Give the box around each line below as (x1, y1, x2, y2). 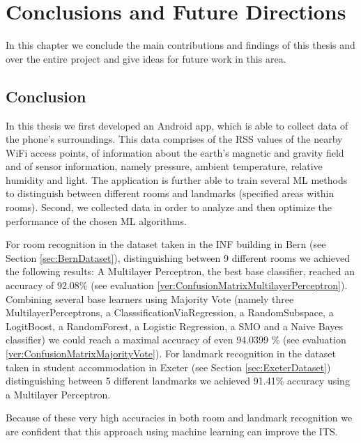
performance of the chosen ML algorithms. (6, 213, 187, 228)
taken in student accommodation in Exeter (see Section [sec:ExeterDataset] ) (6, 359, 331, 374)
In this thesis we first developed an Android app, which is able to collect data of (6, 118, 348, 132)
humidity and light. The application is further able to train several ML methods (6, 172, 348, 187)
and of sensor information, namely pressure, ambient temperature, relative (6, 159, 323, 173)
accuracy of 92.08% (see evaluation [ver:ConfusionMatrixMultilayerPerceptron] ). (6, 278, 348, 293)
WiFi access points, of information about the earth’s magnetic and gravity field (6, 145, 344, 160)
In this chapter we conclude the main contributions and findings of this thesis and (6, 38, 355, 52)
